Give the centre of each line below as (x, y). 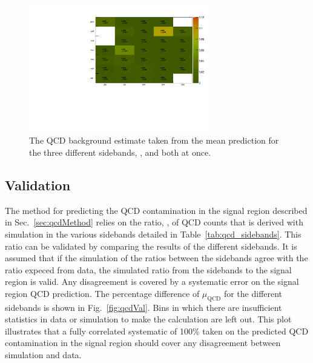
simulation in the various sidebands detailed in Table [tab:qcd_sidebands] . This (153, 234)
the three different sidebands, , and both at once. (120, 152)
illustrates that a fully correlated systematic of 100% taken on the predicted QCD (157, 331)
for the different (253, 293)
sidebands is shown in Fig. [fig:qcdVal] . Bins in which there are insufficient (143, 307)
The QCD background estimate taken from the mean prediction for (154, 140)
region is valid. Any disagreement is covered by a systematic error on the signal (152, 281)
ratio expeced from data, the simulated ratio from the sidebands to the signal (148, 269)
